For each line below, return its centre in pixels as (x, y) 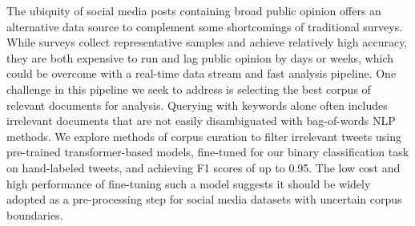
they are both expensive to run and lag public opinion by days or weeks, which (200, 57)
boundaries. (35, 214)
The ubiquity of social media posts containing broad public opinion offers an (194, 10)
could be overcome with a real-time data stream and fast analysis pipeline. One (201, 73)
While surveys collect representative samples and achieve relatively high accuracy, (207, 42)
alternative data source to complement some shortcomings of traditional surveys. (205, 26)
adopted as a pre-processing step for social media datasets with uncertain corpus (204, 199)
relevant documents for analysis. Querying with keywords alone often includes (197, 105)
